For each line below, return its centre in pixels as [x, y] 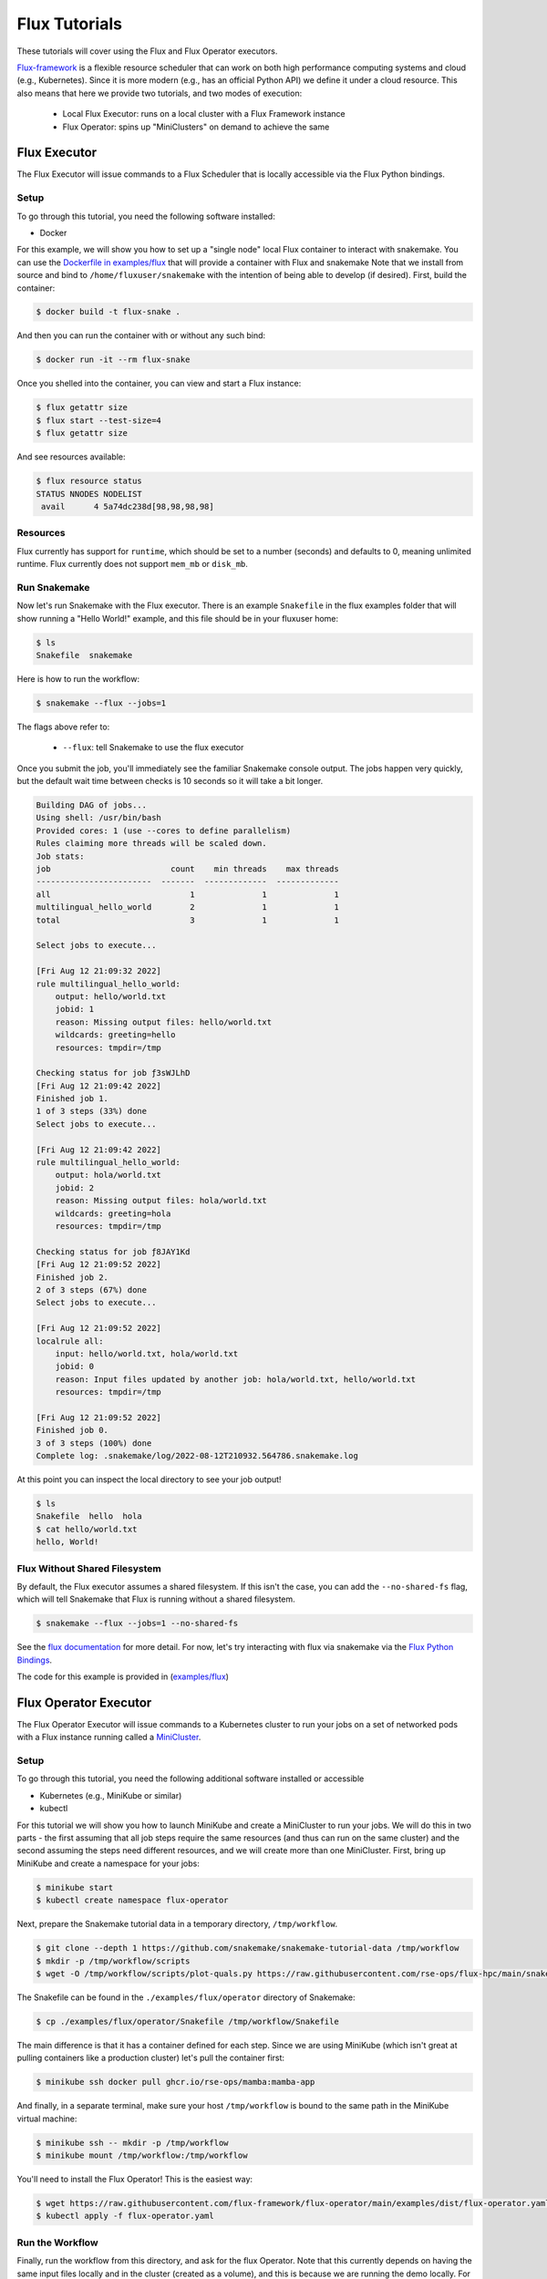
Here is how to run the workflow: [78, 678]
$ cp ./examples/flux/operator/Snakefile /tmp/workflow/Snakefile [187, 2021]
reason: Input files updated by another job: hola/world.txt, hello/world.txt [236, 1379]
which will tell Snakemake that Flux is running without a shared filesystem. [156, 1599]
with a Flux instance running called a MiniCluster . [109, 1738]
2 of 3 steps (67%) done [92, 1289]
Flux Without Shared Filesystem [89, 1568]
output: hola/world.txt [108, 1175]
